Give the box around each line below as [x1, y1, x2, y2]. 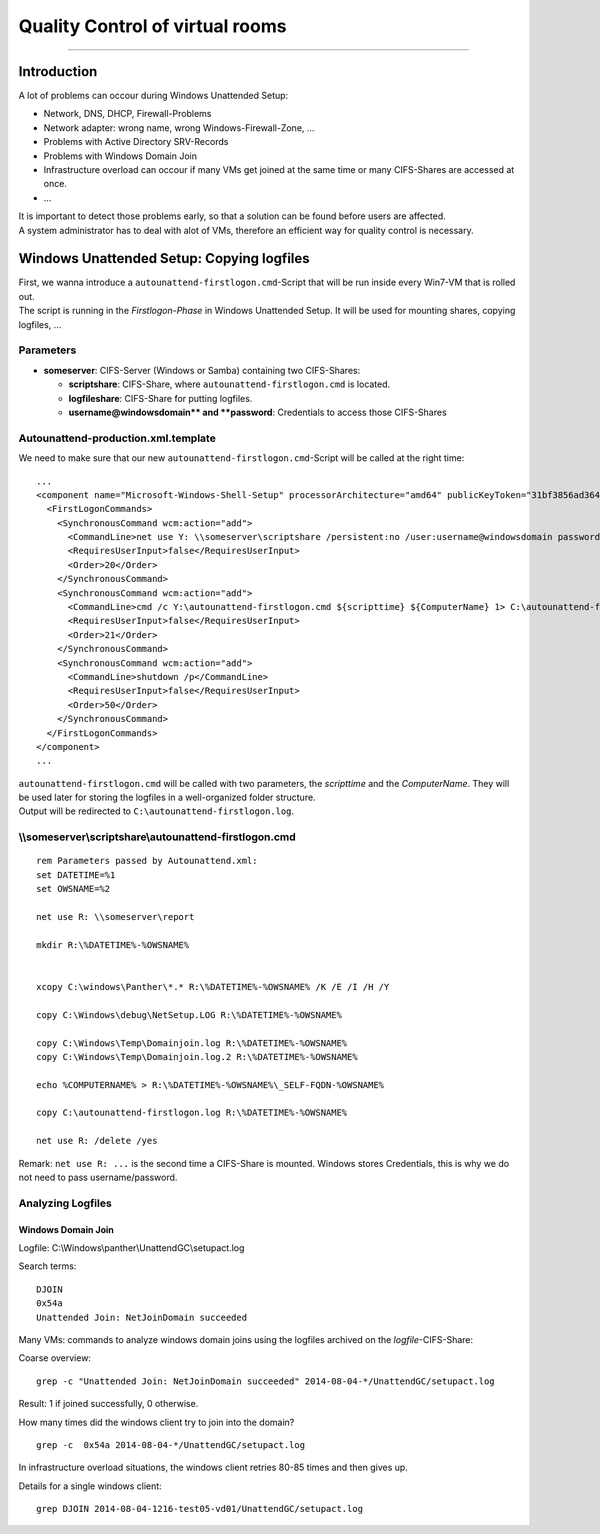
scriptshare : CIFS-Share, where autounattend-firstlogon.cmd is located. [68, 378, 391, 390]
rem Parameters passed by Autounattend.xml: [36, 855, 259, 867]
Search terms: [18, 1260, 77, 1272]
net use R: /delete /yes [36, 1135, 158, 1147]
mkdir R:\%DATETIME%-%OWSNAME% [36, 939, 190, 950]
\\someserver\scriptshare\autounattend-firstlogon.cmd [18, 830, 297, 844]
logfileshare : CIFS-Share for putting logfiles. [68, 392, 253, 404]
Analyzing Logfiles [18, 1196, 112, 1210]
